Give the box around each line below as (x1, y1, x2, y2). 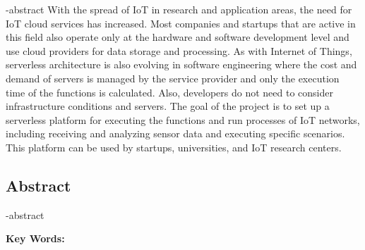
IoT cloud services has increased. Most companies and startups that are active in (6, 15, 356, 30)
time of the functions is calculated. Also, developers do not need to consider (6, 85, 334, 99)
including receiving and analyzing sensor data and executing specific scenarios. (6, 126, 345, 141)
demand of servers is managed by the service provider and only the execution (6, 70, 340, 85)
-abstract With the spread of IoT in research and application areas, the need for (6, 2, 352, 16)
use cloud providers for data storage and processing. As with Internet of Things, (6, 43, 352, 58)
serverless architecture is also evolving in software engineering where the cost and (6, 57, 357, 72)
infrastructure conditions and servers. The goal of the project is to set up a (6, 99, 330, 113)
